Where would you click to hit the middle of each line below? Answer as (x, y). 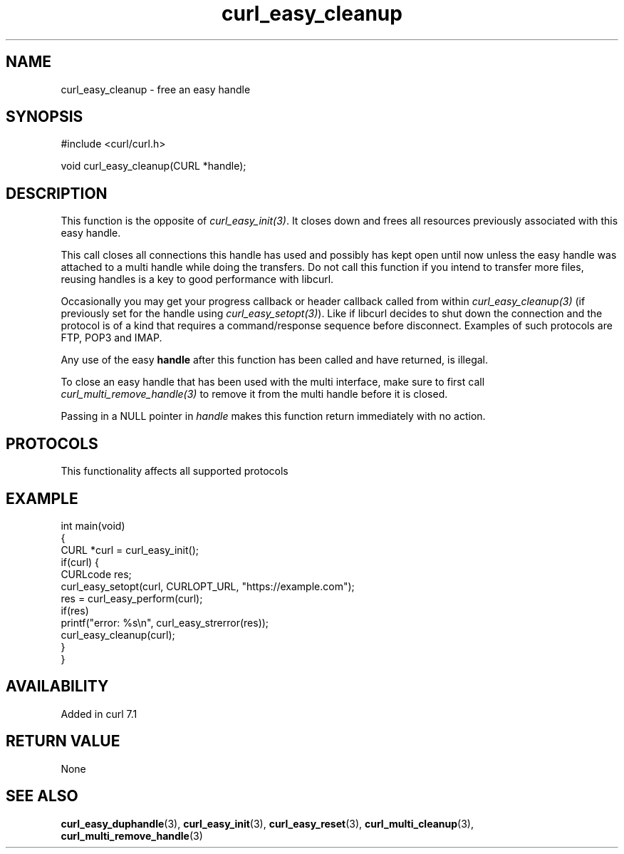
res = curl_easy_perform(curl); (132, 598)
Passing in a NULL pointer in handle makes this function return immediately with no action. (273, 416)
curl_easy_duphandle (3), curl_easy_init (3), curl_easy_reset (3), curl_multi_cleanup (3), (267, 823)
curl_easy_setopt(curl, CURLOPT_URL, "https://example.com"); (208, 586)
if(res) (75, 610)
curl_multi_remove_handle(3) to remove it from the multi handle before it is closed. (254, 394)
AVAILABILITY (57, 686)
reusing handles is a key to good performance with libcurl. (197, 279)
